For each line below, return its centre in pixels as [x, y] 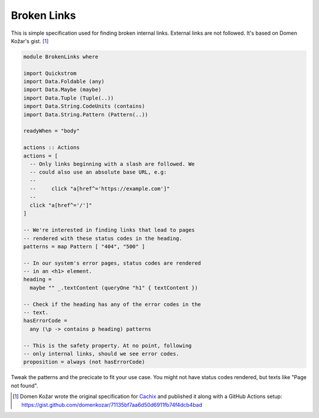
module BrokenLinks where [61, 57]
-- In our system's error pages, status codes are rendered [112, 263]
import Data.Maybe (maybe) [62, 90]
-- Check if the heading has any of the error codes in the [112, 304]
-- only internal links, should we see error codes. [101, 353]
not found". [25, 386]
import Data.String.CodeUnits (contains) [84, 106]
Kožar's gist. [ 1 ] [30, 41]
